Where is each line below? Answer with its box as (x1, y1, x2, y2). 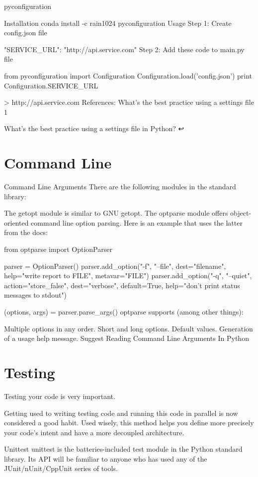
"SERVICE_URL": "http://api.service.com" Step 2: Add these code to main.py (4, 44, 245, 54)
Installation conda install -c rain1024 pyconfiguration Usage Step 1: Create (4, 17, 232, 28)
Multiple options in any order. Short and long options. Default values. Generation (4, 323, 253, 333)
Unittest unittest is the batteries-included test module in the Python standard (4, 444, 243, 454)
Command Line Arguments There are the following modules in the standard (4, 181, 236, 192)
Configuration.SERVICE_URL (4, 80, 98, 90)
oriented (4, 217, 29, 228)
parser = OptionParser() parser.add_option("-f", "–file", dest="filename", (4, 260, 226, 271)
